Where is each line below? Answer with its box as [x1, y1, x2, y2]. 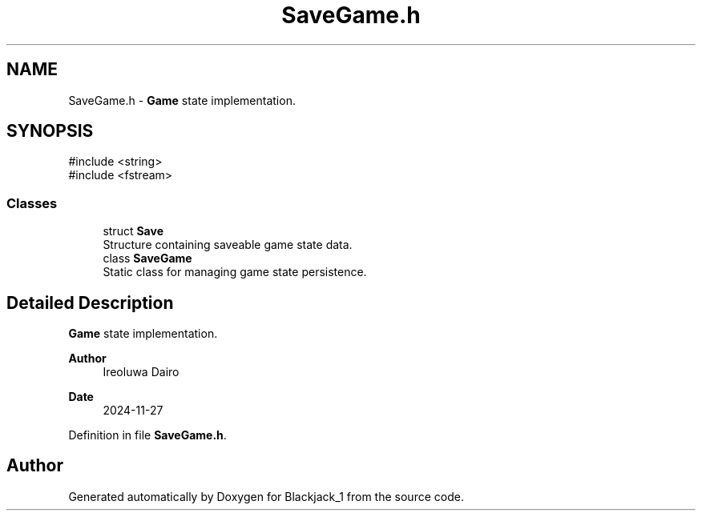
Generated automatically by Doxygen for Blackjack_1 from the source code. [68, 489, 464, 503]
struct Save [103, 224, 163, 238]
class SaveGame [103, 251, 192, 266]
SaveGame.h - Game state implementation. [68, 93, 296, 107]
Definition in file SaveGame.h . [68, 428, 227, 443]
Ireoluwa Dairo [103, 365, 180, 379]
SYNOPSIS [6, 121, 94, 142]
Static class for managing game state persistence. [103, 265, 367, 279]
